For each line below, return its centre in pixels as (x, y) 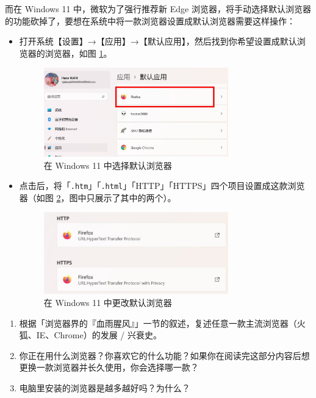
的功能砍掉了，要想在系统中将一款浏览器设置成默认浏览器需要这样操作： (150, 20)
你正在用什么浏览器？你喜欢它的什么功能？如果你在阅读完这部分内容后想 (164, 355)
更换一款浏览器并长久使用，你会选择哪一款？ (109, 367)
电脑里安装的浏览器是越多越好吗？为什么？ (105, 387)
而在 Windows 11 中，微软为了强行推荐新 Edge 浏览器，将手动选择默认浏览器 (158, 9)
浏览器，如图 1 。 (78, 53)
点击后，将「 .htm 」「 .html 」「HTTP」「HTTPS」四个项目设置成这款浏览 (162, 186)
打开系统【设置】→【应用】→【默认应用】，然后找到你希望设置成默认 (158, 41)
